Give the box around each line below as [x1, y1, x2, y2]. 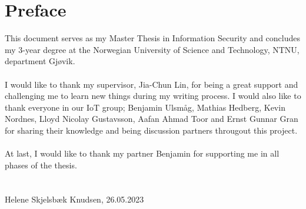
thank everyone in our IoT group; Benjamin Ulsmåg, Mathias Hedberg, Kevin [5, 101, 285, 113]
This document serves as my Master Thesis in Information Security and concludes [5, 32, 301, 44]
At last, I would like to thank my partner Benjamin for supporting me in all [5, 147, 280, 160]
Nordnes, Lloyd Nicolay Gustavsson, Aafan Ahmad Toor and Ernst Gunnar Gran [5, 112, 298, 125]
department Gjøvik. [5, 55, 75, 67]
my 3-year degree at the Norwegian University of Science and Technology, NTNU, [5, 43, 300, 55]
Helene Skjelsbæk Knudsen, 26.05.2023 [5, 193, 144, 205]
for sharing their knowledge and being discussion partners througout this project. [5, 124, 298, 136]
